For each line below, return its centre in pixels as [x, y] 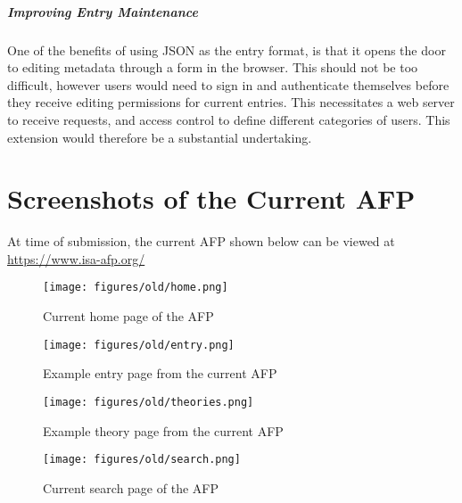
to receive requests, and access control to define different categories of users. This [229, 119]
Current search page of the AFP [131, 487]
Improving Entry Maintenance [103, 11]
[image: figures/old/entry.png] [139, 345]
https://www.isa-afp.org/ [76, 258]
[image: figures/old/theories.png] [148, 402]
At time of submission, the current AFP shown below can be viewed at [201, 241]
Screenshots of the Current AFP [211, 198]
